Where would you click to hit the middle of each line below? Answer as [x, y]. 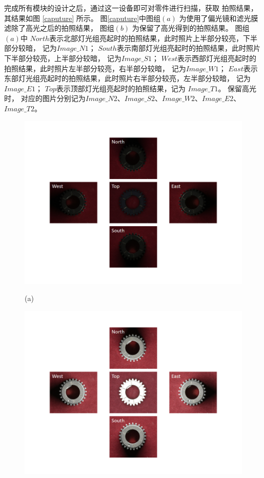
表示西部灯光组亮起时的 [217, 58]
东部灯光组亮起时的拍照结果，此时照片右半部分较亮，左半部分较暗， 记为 [127, 78]
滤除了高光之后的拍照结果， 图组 [59, 28]
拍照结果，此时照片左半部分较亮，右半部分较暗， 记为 [95, 68]
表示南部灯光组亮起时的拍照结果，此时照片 [188, 48]
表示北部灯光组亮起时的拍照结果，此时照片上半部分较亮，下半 [154, 38]
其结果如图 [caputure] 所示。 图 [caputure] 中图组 [83, 18]
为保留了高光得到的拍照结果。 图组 [191, 28]
